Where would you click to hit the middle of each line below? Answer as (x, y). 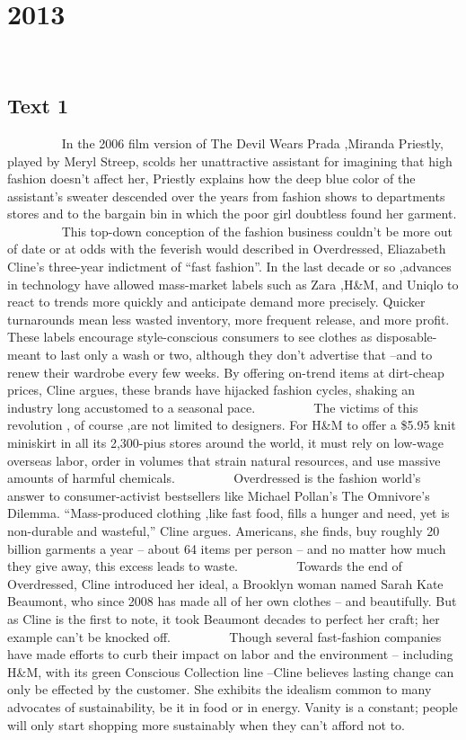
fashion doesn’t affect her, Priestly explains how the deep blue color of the (211, 178)
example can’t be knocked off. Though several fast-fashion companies (224, 636)
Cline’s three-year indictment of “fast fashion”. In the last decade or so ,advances (229, 267)
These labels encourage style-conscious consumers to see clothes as (190, 337)
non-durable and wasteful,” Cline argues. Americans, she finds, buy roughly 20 (224, 530)
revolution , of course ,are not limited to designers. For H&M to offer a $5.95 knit (232, 425)
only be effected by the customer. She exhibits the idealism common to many (220, 689)
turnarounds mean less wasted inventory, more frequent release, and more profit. (229, 319)
